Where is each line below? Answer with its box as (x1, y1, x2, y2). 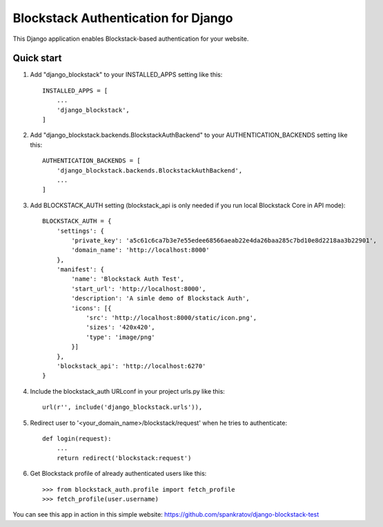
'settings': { (56, 227, 105, 235)
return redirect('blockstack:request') (56, 454, 192, 462)
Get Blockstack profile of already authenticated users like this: (30, 470, 207, 478)
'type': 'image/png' (86, 333, 155, 341)
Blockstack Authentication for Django (12, 10, 233, 26)
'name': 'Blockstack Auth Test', (71, 275, 184, 283)
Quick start (12, 52, 62, 64)
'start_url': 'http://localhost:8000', (71, 285, 206, 293)
